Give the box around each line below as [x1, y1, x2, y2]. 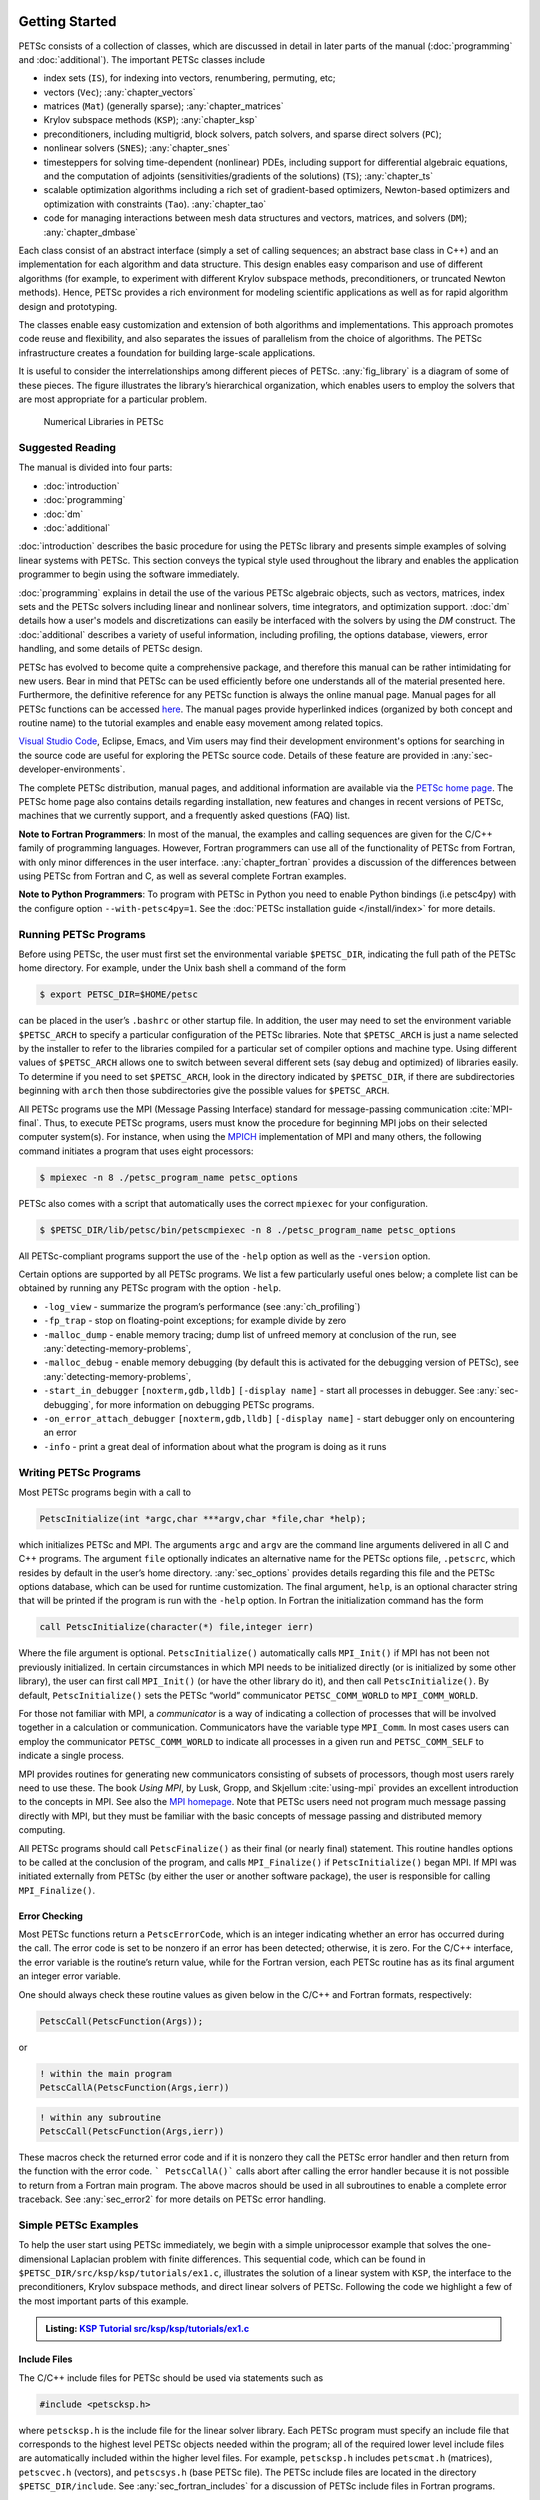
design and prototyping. [18, 300, 118, 312]
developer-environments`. [18, 763, 126, 775]
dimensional [18, 2253, 69, 2265]
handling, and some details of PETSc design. [18, 643, 203, 655]
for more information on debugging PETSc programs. [95, 1398, 315, 1410]
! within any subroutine [39, 2111, 162, 2123]
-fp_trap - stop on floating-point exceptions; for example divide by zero [43, 1315, 347, 1327]
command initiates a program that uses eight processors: [18, 1145, 254, 1157]
